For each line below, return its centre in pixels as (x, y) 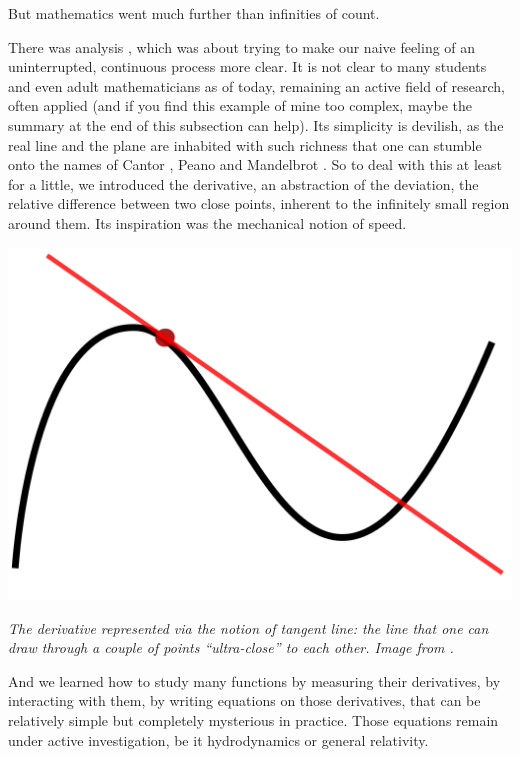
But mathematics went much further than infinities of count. (194, 13)
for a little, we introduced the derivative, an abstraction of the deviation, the (243, 183)
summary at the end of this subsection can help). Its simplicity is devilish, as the (256, 124)
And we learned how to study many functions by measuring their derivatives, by (254, 680)
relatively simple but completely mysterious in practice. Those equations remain (253, 719)
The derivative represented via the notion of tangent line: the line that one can (248, 627)
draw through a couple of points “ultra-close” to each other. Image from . (231, 647)
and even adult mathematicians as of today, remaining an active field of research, (256, 85)
